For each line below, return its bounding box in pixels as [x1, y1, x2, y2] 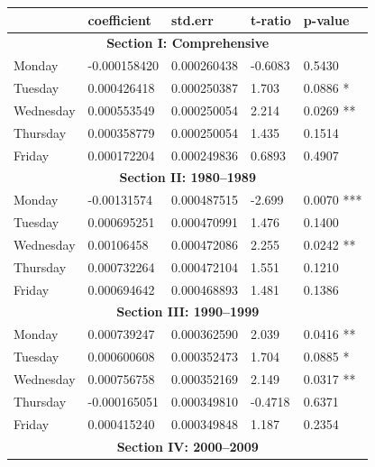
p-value [303, 10, 350, 29]
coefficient [87, 10, 151, 29]
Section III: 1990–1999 [116, 302, 260, 321]
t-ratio [251, 10, 291, 29]
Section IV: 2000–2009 [116, 436, 259, 455]
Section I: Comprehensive [106, 33, 270, 52]
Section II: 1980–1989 [119, 168, 256, 187]
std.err [171, 10, 214, 29]
